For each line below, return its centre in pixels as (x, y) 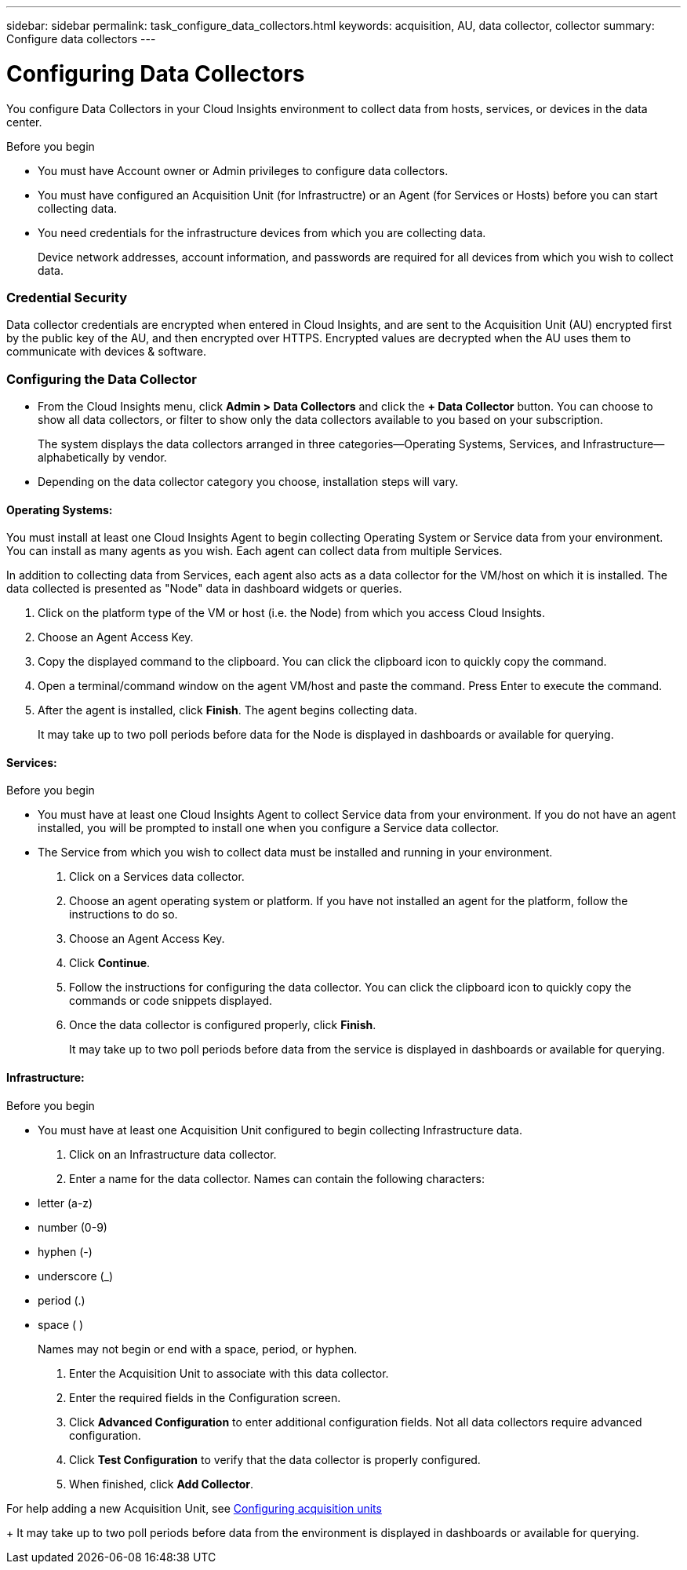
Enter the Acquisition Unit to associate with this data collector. (229, 1373)
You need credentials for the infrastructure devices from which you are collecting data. (262, 232)
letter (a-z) (65, 1203)
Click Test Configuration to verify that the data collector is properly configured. (275, 1459)
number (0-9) (73, 1227)
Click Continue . (110, 963)
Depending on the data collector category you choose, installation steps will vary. (248, 482)
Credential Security (67, 297)
